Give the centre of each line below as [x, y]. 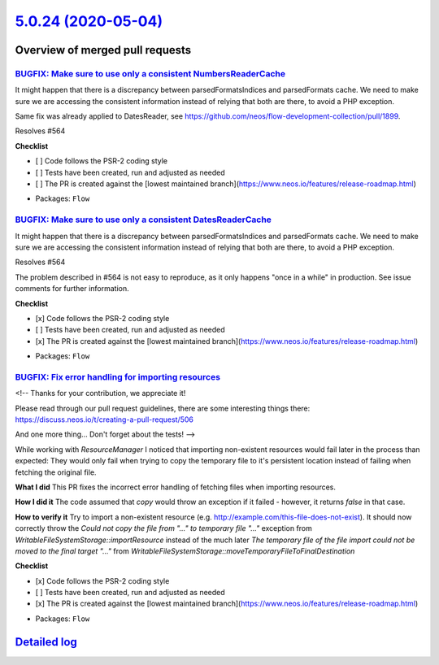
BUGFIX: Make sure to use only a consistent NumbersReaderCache [150, 73]
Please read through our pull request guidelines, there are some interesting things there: [163, 408]
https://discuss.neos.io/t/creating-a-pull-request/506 [104, 419]
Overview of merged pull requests [103, 50]
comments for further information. [72, 289]
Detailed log [46, 642]
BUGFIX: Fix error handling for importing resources [118, 376]
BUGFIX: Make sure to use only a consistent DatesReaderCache [143, 219]
